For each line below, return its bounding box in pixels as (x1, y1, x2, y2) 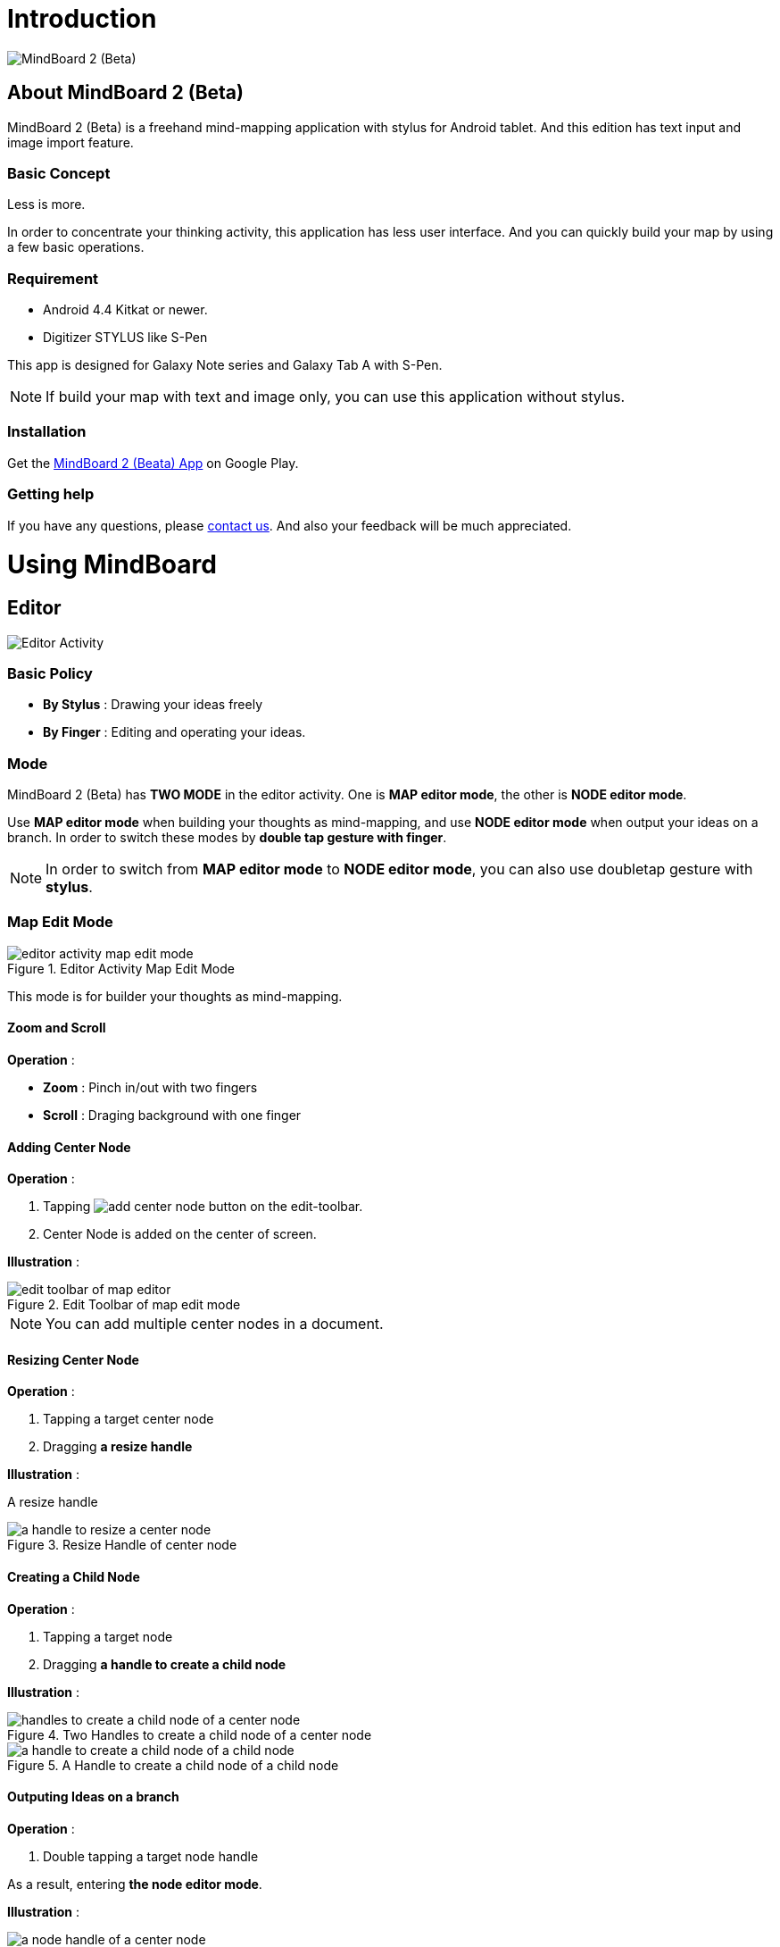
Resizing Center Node (7, 1351, 139, 1367)
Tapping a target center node (43, 1411, 214, 1427)
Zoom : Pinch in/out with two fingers (43, 1079, 258, 1095)
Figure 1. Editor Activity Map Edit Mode (7, 960, 235, 976)
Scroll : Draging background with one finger (43, 1107, 302, 1123)
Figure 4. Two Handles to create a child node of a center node (7, 1726, 372, 1742)
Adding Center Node (7, 1139, 131, 1155)
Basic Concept (7, 163, 111, 182)
